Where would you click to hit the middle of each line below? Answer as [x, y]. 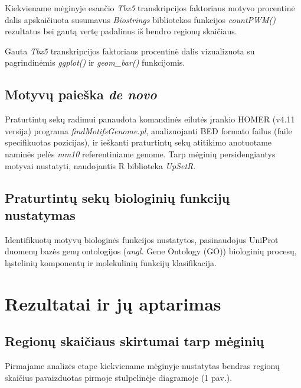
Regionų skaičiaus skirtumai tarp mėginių [135, 341]
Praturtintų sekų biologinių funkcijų [117, 197]
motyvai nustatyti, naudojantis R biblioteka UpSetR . [100, 165]
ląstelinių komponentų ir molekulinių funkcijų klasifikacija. [111, 262]
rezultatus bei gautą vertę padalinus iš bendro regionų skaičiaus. [121, 31]
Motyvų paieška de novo [81, 94]
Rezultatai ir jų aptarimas [113, 303]
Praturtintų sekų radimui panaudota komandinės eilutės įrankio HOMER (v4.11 [150, 119]
